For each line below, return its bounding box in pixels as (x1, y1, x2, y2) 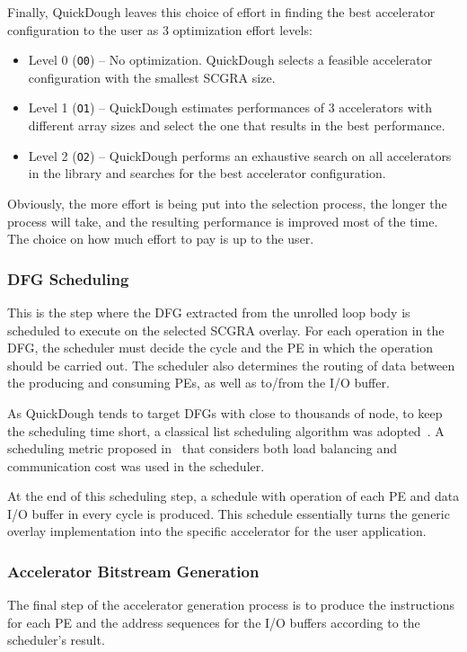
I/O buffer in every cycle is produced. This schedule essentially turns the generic (7, 504, 450, 522)
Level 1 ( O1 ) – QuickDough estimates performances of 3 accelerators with (28, 98, 432, 117)
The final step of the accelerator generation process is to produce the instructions (7, 595, 455, 614)
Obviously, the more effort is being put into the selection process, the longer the (7, 193, 447, 212)
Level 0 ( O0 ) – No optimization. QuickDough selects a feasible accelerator (28, 50, 433, 69)
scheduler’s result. (7, 630, 105, 649)
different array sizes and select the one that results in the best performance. (28, 116, 445, 135)
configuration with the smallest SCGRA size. (28, 67, 276, 86)
